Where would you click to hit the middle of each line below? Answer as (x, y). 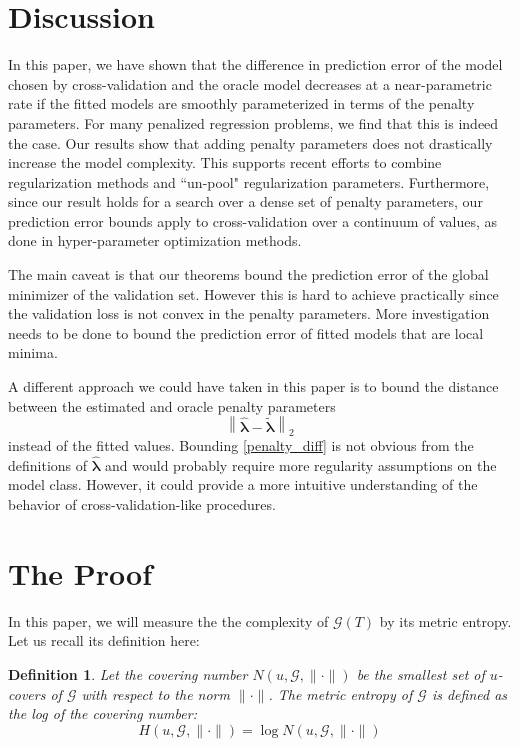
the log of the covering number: (102, 713)
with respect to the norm (155, 693)
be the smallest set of (420, 673)
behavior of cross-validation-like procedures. (142, 504)
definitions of (48, 464)
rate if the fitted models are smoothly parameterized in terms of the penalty (241, 103)
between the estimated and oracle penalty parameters (172, 405)
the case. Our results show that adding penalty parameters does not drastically (250, 142)
